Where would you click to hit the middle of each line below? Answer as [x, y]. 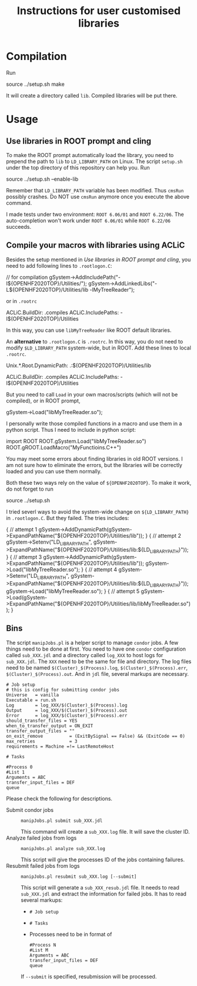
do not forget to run [30, 489]
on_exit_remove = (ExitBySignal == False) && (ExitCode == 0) [96, 736]
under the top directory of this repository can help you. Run [78, 167]
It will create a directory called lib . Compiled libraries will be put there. [92, 95]
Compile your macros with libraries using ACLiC [96, 245]
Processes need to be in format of [71, 934]
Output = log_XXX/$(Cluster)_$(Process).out [67, 710]
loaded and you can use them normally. [54, 471]
